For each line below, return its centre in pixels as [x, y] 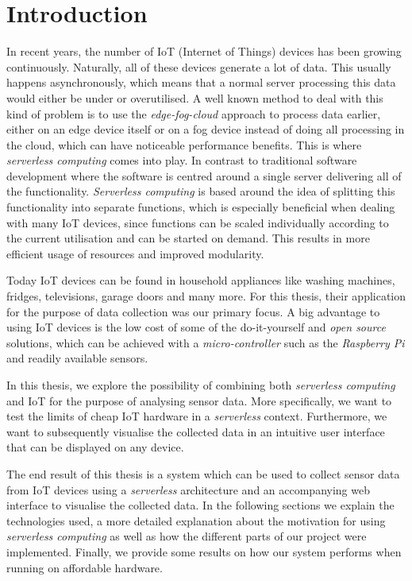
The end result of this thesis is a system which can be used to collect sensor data [203, 473]
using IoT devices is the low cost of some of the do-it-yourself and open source [196, 327]
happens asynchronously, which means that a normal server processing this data [201, 82]
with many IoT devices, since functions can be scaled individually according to [198, 222]
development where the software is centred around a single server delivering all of [204, 175]
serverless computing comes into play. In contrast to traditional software [182, 160]
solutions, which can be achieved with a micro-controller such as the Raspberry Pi [206, 342]
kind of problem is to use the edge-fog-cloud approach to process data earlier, [194, 113]
